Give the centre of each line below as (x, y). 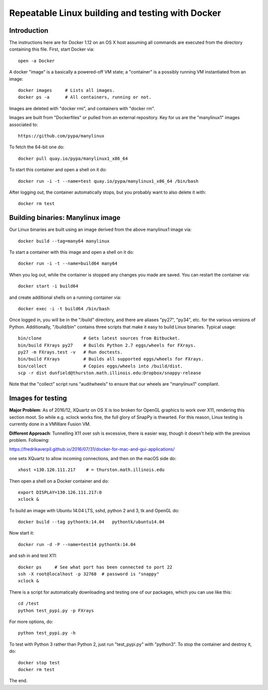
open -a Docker (36, 61)
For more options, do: (31, 621)
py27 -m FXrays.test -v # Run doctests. (70, 352)
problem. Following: (29, 440)
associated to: (24, 125)
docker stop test (39, 662)
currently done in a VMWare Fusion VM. (50, 424)
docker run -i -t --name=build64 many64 (68, 264)
